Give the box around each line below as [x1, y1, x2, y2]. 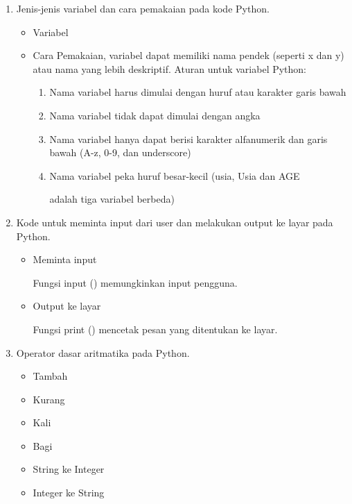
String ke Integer [33, 462, 105, 476]
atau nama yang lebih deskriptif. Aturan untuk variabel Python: [33, 61, 307, 76]
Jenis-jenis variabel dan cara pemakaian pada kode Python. [16, 1, 270, 15]
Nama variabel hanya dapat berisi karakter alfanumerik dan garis [49, 131, 328, 146]
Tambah [33, 369, 68, 383]
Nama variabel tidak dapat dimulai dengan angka [49, 108, 261, 122]
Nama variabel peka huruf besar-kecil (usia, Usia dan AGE [49, 168, 300, 183]
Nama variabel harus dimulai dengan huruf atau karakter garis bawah [49, 85, 346, 99]
